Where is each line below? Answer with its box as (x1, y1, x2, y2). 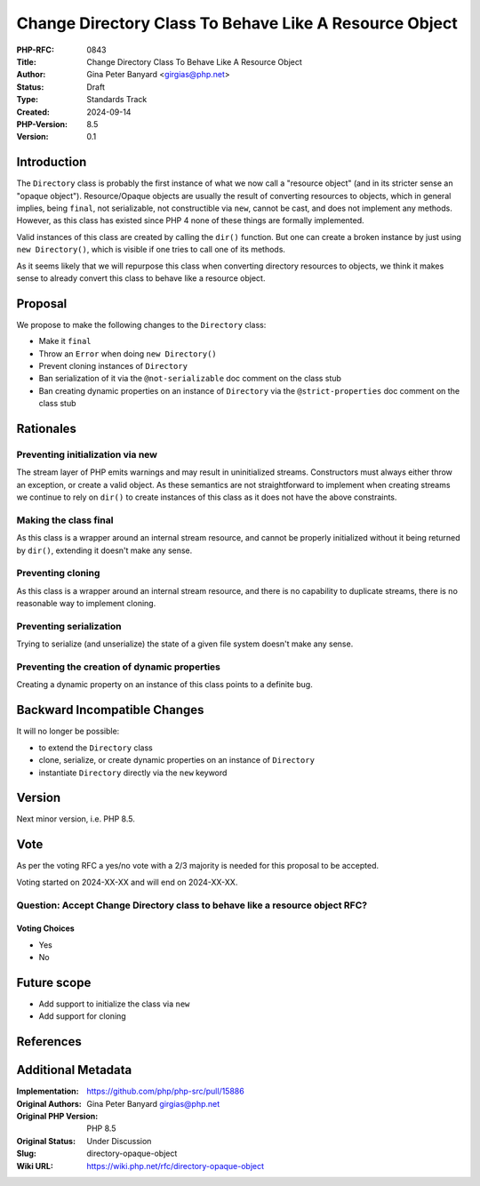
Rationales (16, 421, 77, 436)
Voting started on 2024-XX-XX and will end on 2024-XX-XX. (16, 877, 238, 887)
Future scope (16, 974, 92, 990)
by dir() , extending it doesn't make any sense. (16, 545, 193, 556)
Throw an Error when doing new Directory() (38, 348, 217, 359)
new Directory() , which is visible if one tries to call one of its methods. (16, 244, 286, 255)
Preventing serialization (16, 620, 122, 632)
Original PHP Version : (16, 1111, 99, 1122)
